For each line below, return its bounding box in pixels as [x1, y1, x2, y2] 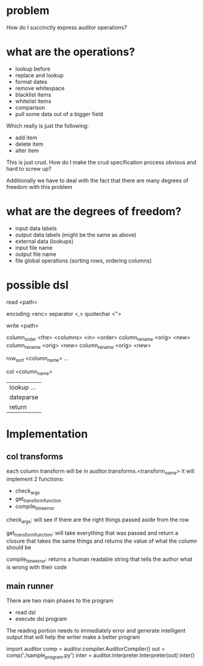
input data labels [15, 224, 57, 232]
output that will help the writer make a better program [6, 633, 140, 641]
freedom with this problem [6, 183, 73, 190]
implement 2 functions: [6, 475, 64, 482]
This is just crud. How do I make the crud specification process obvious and [6, 159, 196, 166]
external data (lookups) [15, 238, 74, 245]
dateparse [9, 393, 38, 401]
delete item [15, 140, 44, 148]
